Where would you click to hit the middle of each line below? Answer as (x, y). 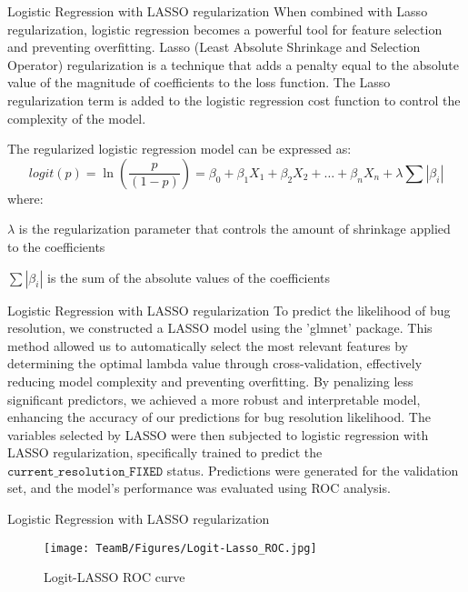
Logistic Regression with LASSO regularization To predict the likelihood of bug (229, 310)
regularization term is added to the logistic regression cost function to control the (234, 100)
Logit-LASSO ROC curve (115, 577)
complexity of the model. (77, 118)
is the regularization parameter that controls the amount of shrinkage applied (234, 229)
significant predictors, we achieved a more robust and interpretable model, (214, 399)
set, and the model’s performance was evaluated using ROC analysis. (199, 488)
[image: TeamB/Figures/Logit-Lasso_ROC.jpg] (180, 548)
